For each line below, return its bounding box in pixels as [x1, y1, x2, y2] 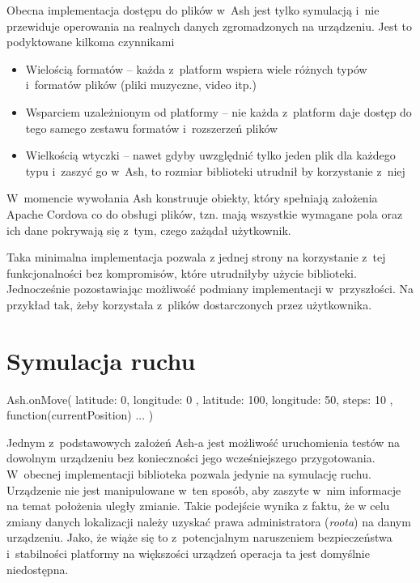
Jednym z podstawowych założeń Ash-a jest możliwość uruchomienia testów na [6, 433, 400, 450]
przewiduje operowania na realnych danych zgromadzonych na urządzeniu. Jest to [6, 17, 412, 34]
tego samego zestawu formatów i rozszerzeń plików [25, 119, 278, 136]
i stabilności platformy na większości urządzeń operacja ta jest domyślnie [6, 544, 370, 561]
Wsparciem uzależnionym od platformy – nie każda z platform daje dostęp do [25, 103, 412, 120]
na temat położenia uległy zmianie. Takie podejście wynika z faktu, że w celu [6, 497, 390, 514]
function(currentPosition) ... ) [6, 406, 154, 423]
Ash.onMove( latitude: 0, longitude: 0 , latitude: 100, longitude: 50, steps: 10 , [6, 390, 393, 407]
